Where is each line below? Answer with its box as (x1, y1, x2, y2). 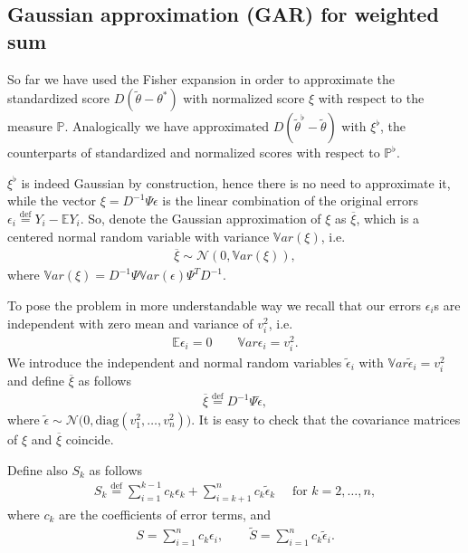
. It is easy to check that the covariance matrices (191, 410, 461, 429)
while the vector (7, 191, 97, 210)
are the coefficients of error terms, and (59, 504, 272, 523)
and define (7, 371, 65, 390)
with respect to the (318, 89, 425, 108)
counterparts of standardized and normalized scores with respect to (7, 143, 380, 162)
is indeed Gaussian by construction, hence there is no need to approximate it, (21, 173, 451, 192)
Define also (7, 460, 68, 479)
